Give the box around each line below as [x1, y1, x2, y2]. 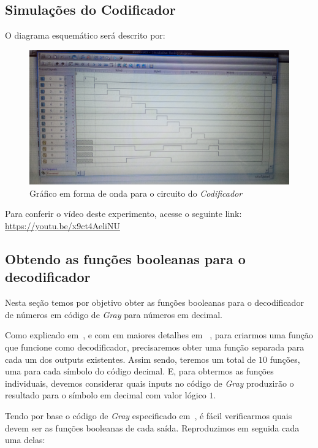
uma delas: [5, 433, 45, 446]
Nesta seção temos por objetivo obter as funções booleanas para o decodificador [5, 296, 304, 309]
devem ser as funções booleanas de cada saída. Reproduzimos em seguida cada [5, 421, 300, 434]
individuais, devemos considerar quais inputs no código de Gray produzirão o [5, 376, 294, 389]
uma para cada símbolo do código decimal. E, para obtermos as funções [5, 365, 274, 378]
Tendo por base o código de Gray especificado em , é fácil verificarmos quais [5, 409, 292, 422]
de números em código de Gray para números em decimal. [5, 308, 222, 321]
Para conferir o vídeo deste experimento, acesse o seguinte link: [5, 207, 242, 220]
